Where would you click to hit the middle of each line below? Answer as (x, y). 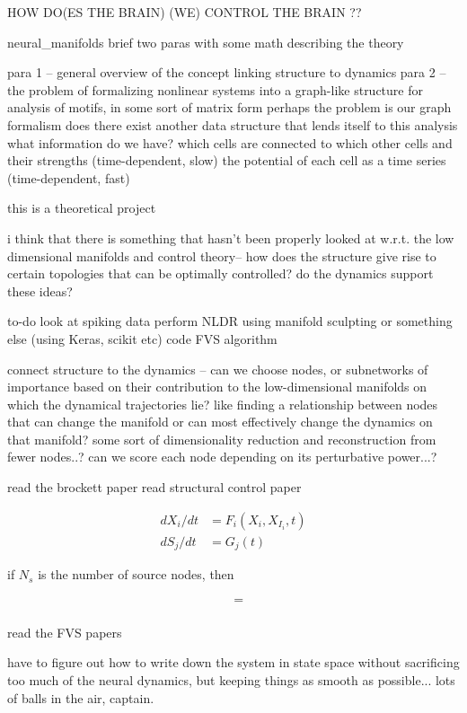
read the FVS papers (65, 632)
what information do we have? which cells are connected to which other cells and (230, 142)
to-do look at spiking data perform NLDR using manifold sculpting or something (230, 321)
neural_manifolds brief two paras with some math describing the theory (206, 42)
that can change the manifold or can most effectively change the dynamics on (220, 422)
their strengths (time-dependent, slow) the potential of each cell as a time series (227, 160)
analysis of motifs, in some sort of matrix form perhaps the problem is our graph (229, 107)
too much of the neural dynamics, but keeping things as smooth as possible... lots (231, 680)
